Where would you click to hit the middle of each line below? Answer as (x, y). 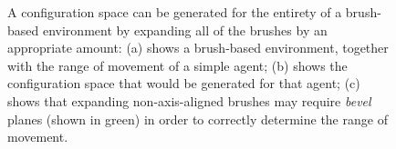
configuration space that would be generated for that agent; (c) (184, 83)
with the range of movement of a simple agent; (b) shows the (177, 65)
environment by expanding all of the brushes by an (185, 30)
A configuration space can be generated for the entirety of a (175, 12)
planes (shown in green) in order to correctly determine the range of (198, 119)
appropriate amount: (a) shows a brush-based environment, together (198, 48)
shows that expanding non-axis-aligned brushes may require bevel (189, 100)
